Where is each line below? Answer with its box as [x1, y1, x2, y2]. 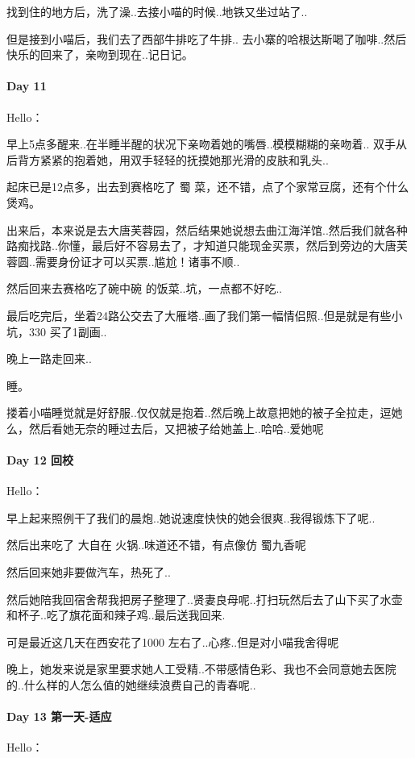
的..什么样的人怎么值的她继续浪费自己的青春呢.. [6, 677, 256, 693]
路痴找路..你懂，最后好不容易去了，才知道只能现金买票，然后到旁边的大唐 [6, 237, 396, 254]
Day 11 [6, 77, 47, 94]
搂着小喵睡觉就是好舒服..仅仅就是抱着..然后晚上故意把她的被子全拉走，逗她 [6, 404, 403, 421]
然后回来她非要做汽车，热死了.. [6, 564, 171, 581]
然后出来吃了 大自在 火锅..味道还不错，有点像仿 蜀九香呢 [6, 536, 306, 553]
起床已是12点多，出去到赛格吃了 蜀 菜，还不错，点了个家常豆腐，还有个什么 [6, 178, 409, 195]
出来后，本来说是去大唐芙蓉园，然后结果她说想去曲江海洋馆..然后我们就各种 [6, 221, 408, 238]
